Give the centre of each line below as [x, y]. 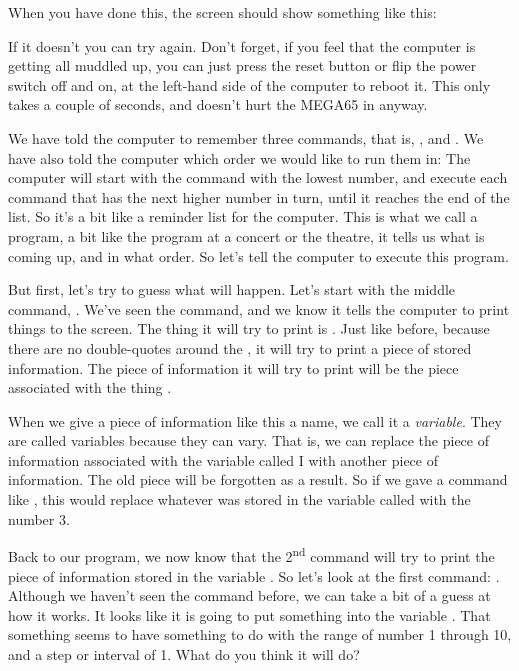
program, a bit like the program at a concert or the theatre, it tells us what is [246, 235]
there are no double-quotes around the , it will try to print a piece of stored [240, 347]
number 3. [39, 518]
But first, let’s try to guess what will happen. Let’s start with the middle [232, 289]
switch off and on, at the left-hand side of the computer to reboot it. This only [249, 84]
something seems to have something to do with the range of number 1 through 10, [260, 634]
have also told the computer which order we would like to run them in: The [239, 157]
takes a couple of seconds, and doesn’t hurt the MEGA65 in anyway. [218, 104]
